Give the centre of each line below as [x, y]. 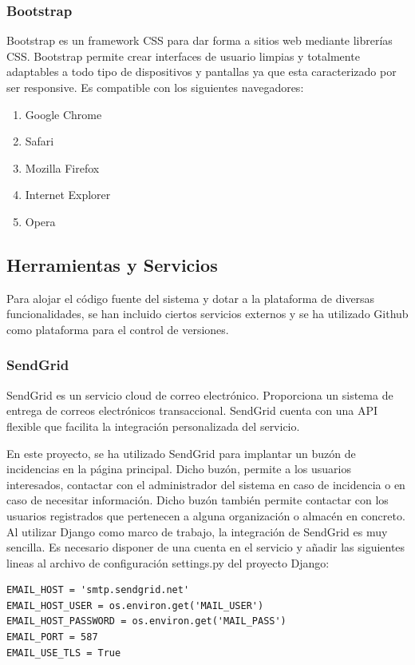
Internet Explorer [68, 195]
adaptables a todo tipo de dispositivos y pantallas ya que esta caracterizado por [202, 72]
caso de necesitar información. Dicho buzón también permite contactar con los [198, 500]
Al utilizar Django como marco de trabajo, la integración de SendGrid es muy [197, 531]
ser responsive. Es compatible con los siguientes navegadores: [155, 87]
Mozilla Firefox [62, 167]
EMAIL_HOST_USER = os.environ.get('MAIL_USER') [135, 605]
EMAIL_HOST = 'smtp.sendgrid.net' [98, 590]
